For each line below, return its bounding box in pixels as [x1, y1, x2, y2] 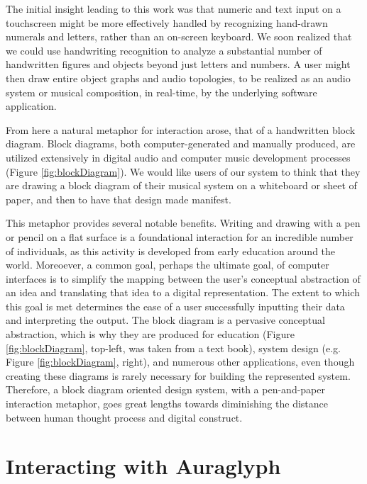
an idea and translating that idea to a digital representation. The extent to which [6, 285, 360, 300]
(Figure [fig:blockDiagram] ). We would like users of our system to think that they [6, 164, 361, 179]
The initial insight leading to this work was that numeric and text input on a [6, 1, 341, 16]
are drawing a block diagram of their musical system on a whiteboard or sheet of [6, 178, 357, 193]
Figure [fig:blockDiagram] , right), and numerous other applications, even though [6, 354, 355, 369]
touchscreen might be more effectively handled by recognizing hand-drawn [6, 15, 328, 30]
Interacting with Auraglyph [6, 451, 281, 480]
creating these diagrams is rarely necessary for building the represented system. [6, 368, 351, 383]
